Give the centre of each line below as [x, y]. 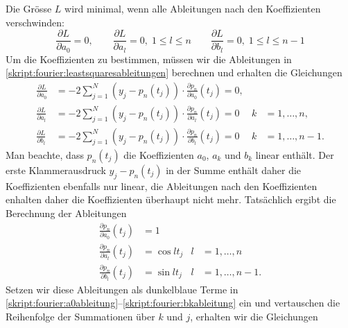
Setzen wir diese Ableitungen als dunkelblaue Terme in [122, 289]
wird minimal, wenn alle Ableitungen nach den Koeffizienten [193, 8]
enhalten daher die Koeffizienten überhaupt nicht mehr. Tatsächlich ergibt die [171, 199]
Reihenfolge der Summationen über [80, 316]
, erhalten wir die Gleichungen [254, 316]
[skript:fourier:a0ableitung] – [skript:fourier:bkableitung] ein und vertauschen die [173, 303]
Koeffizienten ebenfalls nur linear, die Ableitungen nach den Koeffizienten [162, 185]
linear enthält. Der [295, 154]
